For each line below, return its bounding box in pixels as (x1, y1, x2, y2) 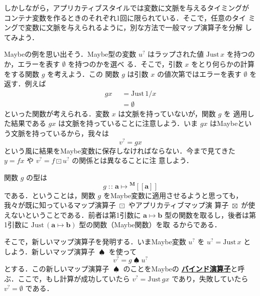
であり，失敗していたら (171, 273, 248, 283)
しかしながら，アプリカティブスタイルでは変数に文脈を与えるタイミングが (4, 3, 249, 13)
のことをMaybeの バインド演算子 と (123, 263, 238, 274)
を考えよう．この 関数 (47, 68, 119, 79)
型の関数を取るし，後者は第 (164, 209, 256, 220)
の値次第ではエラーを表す (157, 68, 241, 79)
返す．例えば (4, 78, 46, 89)
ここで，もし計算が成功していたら (18, 273, 130, 283)
